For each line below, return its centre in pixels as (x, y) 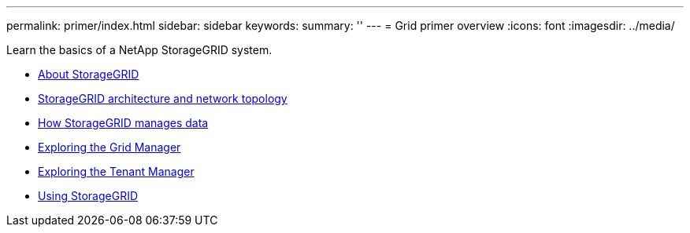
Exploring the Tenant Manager (116, 171)
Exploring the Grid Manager (109, 147)
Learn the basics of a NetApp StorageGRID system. (139, 50)
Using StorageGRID (88, 196)
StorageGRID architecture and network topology (163, 98)
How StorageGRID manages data (123, 123)
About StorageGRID (89, 74)
